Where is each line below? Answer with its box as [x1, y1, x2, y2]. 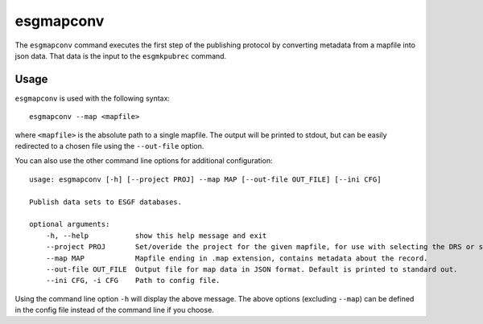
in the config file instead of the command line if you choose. [14, 306, 215, 315]
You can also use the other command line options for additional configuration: [14, 156, 273, 166]
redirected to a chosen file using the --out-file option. [14, 141, 204, 151]
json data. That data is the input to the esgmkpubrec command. [14, 51, 227, 60]
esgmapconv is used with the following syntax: [14, 93, 171, 103]
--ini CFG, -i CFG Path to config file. [45, 276, 221, 285]
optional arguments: [29, 219, 110, 229]
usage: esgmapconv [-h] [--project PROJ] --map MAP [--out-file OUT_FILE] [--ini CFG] [29, 174, 382, 184]
